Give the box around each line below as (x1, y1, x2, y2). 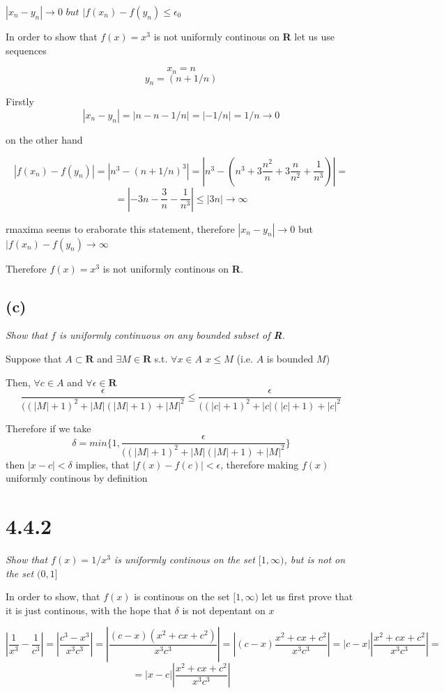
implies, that (75, 457, 130, 471)
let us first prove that (261, 589, 353, 604)
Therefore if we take (6, 420, 91, 435)
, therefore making (220, 457, 299, 471)
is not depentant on (182, 602, 266, 617)
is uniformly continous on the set (114, 551, 255, 566)
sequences (6, 43, 47, 57)
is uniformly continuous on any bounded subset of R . (59, 328, 285, 342)
